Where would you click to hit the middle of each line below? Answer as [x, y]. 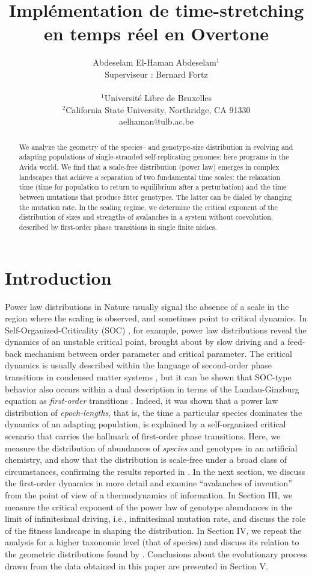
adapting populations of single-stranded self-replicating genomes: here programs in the [154, 157]
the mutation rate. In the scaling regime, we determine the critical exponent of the [148, 207]
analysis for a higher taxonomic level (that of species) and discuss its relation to [152, 542]
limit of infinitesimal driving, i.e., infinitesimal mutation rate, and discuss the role [155, 519]
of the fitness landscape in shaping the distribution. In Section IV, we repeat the [153, 530]
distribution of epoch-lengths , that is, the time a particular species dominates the [154, 412]
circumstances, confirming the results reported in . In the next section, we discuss [155, 471]
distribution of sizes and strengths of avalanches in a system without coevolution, [146, 217]
